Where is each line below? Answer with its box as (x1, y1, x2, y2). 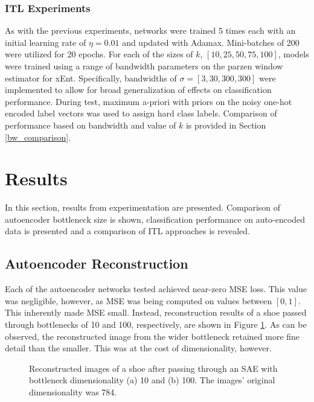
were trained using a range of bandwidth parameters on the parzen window (5, 60, 283, 72)
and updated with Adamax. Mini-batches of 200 (122, 36, 300, 48)
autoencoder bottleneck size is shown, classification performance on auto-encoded (5, 212, 306, 225)
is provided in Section (185, 118, 266, 131)
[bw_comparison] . (5, 130, 71, 143)
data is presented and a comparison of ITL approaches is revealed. (5, 225, 250, 237)
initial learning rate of (5, 36, 86, 48)
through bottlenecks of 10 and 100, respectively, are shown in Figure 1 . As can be (5, 318, 307, 331)
